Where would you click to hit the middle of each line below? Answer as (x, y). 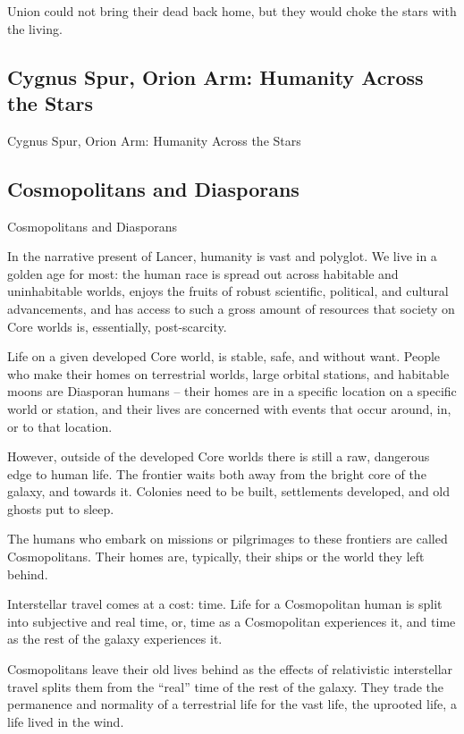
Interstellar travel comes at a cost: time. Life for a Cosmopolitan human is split (225, 604)
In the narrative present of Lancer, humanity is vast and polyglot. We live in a (222, 256)
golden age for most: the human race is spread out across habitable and (203, 273)
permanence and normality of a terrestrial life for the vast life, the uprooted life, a (232, 704)
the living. (35, 28)
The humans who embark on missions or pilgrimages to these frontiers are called (228, 539)
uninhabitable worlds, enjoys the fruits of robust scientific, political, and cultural (228, 291)
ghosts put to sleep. (61, 508)
